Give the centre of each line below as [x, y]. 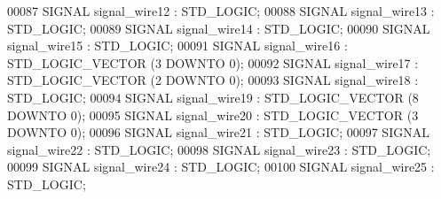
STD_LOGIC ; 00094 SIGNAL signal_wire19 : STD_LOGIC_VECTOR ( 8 [213, 97]
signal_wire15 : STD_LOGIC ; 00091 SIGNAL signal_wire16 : [177, 46]
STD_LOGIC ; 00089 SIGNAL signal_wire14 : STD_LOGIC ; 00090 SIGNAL [219, 28]
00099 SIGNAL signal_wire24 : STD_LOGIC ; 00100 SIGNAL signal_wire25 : [221, 167]
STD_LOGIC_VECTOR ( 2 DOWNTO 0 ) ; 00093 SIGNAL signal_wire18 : [213, 80]
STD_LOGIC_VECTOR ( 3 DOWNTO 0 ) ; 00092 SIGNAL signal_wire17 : [213, 62]
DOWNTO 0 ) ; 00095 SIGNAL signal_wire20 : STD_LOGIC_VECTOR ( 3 [213, 115]
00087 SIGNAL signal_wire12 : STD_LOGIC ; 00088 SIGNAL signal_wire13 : [221, 11]
